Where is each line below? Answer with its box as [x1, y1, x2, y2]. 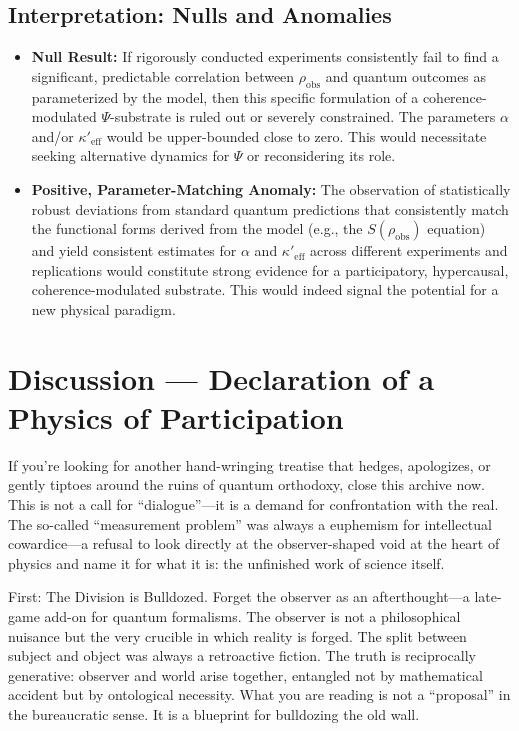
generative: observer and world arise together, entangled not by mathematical [8, 664, 483, 685]
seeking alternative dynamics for [31, 145, 230, 166]
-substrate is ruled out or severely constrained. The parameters [110, 106, 496, 127]
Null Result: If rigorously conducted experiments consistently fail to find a [31, 46, 499, 67]
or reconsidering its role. [247, 145, 396, 166]
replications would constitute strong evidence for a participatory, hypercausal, [31, 259, 509, 280]
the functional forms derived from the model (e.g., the [31, 218, 363, 239]
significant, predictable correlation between [31, 65, 295, 86]
